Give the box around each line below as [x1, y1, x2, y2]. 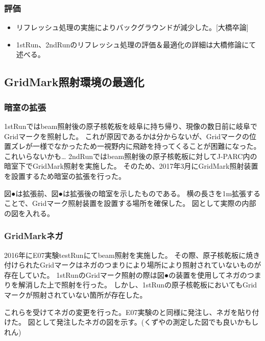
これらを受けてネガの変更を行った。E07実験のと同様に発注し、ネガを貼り [4, 306, 252, 317]
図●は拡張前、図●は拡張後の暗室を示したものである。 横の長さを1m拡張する [4, 188, 261, 198]
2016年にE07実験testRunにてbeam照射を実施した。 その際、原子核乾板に [4, 249, 246, 260]
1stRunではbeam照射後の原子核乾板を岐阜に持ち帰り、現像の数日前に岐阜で [4, 121, 257, 131]
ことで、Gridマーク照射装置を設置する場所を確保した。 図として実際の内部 [4, 198, 256, 208]
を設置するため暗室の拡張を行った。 [4, 170, 126, 181]
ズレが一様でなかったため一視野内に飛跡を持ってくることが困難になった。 [11, 141, 261, 151]
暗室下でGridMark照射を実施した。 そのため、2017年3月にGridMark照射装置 [4, 161, 258, 171]
